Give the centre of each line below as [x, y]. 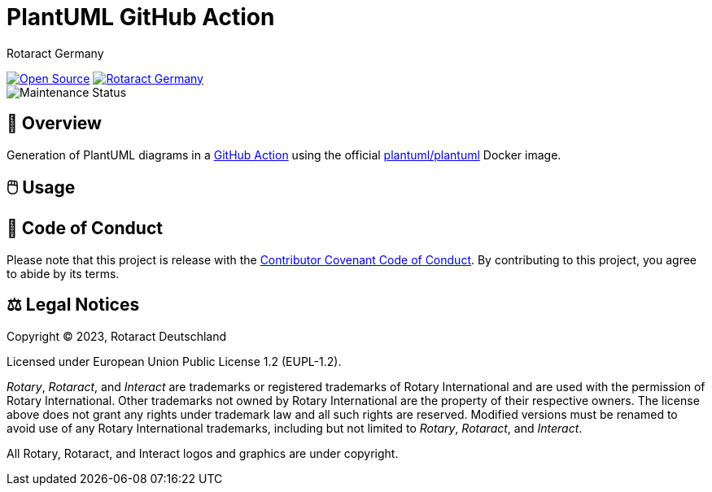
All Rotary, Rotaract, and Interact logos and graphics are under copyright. [203, 453]
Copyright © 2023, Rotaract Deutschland [117, 336]
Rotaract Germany [55, 53]
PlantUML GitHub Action [141, 17]
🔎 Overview [54, 124]
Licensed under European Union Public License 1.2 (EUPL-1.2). [174, 361]
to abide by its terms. [63, 273]
